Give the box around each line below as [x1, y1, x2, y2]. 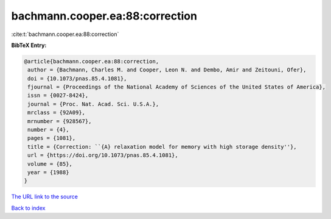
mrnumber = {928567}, [27, 118, 92, 124]
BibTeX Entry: [11, 41, 47, 49]
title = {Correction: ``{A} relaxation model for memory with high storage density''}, [27, 143, 298, 150]
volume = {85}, [27, 160, 73, 167]
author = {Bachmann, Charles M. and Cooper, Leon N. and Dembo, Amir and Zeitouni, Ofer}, [27, 66, 307, 73]
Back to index [11, 204, 46, 212]
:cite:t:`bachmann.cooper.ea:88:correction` [11, 31, 119, 38]
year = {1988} [27, 169, 69, 176]
